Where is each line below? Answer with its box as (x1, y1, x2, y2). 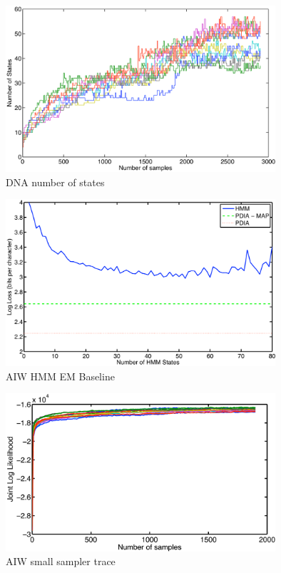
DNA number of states (6, 174, 105, 189)
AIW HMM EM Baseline (6, 368, 115, 383)
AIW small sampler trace (6, 554, 116, 569)
